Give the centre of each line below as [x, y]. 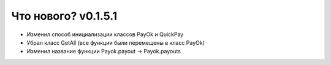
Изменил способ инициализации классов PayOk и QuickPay [105, 34]
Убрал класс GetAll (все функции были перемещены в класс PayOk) [116, 42]
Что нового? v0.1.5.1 [64, 16]
